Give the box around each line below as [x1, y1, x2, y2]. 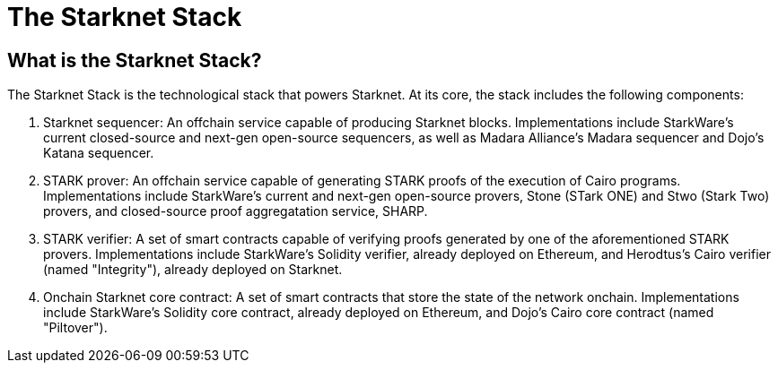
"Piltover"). [43, 320, 108, 336]
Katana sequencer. [43, 145, 154, 161]
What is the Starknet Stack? [7, 48, 262, 72]
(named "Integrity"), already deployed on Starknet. [43, 262, 343, 278]
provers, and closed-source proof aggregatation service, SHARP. [43, 203, 428, 219]
